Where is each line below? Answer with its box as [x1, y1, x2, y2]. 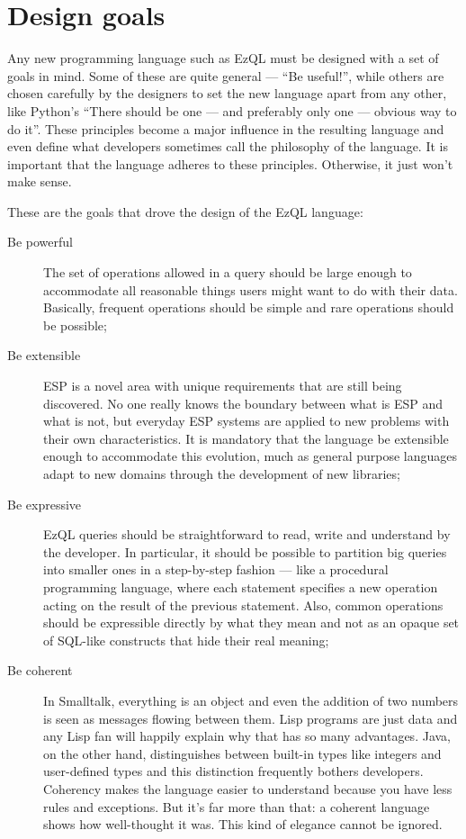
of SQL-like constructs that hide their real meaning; [43, 630, 329, 649]
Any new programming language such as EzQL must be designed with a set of [7, 49, 439, 68]
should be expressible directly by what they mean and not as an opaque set [43, 613, 460, 632]
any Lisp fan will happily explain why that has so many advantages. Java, [43, 726, 451, 745]
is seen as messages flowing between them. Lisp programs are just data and [43, 708, 458, 727]
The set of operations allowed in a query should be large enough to [43, 263, 412, 282]
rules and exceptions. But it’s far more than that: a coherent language [43, 797, 430, 816]
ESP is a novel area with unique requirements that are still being [43, 376, 402, 395]
